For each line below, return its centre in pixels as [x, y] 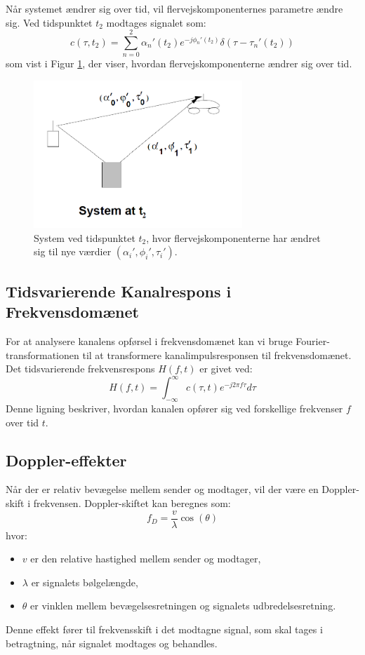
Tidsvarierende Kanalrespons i [119, 291]
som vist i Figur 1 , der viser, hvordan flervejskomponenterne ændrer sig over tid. [179, 63]
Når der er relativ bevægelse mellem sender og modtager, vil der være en [162, 489]
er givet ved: [226, 369]
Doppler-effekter [66, 460]
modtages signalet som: [156, 22]
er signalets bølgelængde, [85, 582]
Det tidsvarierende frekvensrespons [80, 369]
